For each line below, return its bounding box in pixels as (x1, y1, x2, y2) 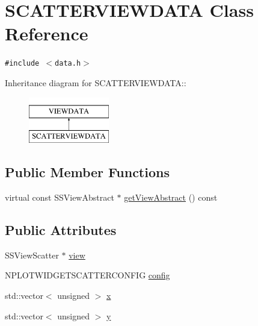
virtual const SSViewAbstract (5, 190, 114, 203)
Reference (5, 21, 88, 46)
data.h (55, 59, 81, 68)
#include (5, 59, 40, 68)
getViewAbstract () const (124, 190, 218, 203)
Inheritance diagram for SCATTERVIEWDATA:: (5, 76, 186, 89)
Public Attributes (5, 220, 117, 239)
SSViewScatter (5, 248, 59, 261)
